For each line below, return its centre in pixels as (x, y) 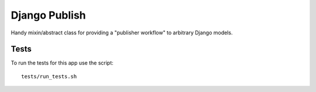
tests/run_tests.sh (49, 76)
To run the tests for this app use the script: (62, 63)
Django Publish (48, 15)
